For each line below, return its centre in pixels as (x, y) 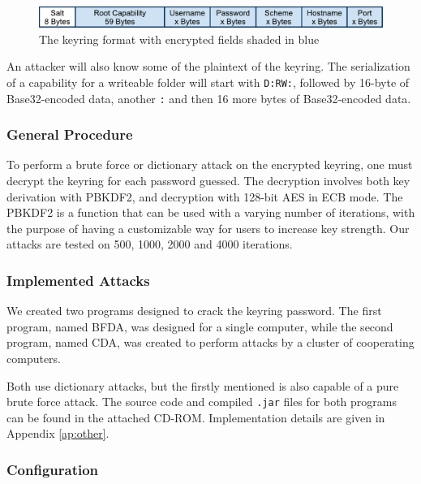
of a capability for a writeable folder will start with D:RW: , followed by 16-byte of (208, 82)
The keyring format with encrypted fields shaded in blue (179, 39)
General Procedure (70, 134)
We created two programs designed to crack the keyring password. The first (194, 311)
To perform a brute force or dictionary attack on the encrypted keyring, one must (210, 164)
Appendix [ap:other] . (58, 433)
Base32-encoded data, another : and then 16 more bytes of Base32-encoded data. (209, 98)
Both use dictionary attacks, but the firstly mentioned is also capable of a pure (203, 385)
